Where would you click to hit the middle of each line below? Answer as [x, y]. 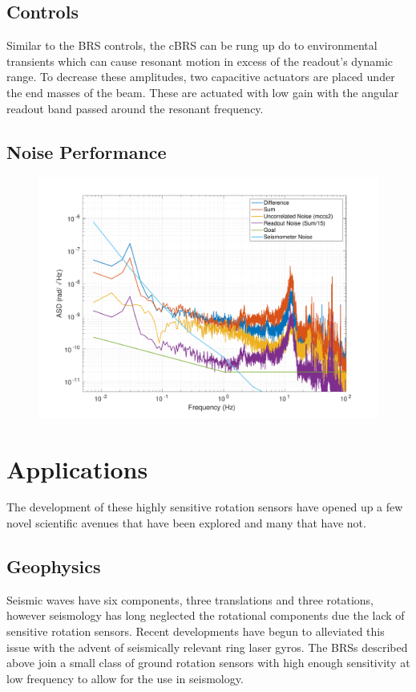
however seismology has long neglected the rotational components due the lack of [206, 615]
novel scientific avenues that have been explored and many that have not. [186, 523]
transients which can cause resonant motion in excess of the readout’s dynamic [200, 61]
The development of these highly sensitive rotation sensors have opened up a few [205, 507]
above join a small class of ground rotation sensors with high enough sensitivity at [208, 663]
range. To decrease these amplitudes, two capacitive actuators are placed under [201, 77]
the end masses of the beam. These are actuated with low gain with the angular [203, 92]
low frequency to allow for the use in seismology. [125, 678]
